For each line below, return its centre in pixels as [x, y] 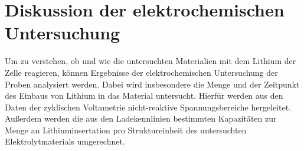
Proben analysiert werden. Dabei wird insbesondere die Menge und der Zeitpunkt [152, 84]
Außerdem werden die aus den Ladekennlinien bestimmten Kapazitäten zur [141, 118]
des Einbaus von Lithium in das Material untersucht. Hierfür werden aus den [144, 95]
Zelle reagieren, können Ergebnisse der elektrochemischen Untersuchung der [141, 72]
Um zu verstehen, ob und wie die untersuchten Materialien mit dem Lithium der [151, 61]
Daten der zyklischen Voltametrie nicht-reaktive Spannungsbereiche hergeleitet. [148, 107]
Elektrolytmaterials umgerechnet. [65, 141]
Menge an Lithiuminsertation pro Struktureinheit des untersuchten [126, 130]
